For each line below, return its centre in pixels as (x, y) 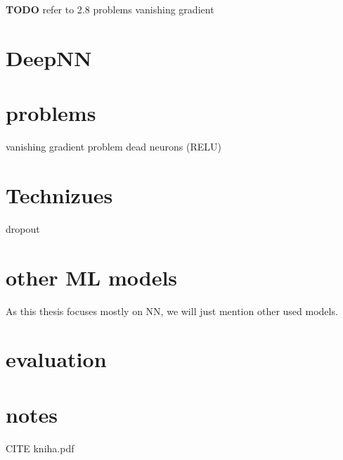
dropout (23, 228)
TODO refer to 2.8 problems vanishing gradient (110, 9)
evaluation (56, 359)
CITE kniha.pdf (40, 448)
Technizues (59, 194)
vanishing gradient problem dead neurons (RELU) (114, 147)
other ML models (92, 277)
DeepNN (49, 57)
